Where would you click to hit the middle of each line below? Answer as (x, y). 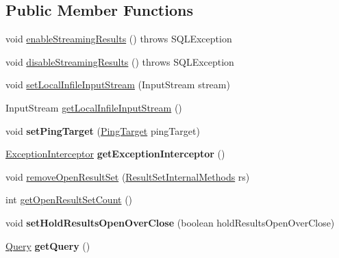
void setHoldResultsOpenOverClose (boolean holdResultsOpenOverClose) (170, 222)
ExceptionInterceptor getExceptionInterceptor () (115, 154)
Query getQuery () (48, 245)
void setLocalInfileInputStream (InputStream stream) (118, 85)
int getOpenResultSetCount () (69, 199)
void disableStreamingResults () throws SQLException (120, 61)
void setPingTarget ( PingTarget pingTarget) (103, 130)
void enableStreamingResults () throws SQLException (119, 39)
